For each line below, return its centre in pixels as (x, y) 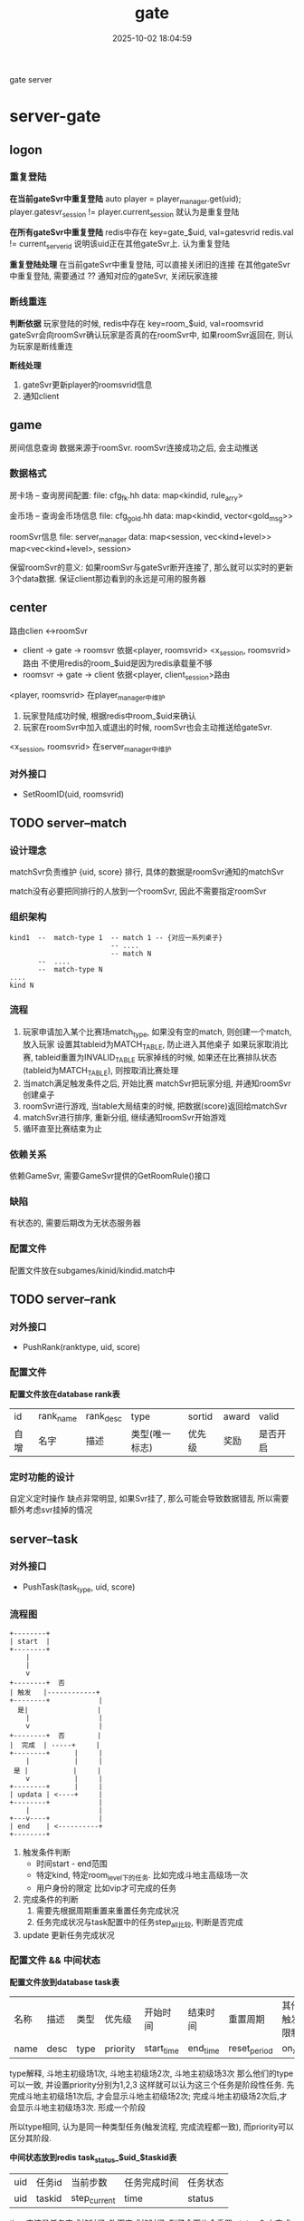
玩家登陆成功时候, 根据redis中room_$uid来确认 (109, 716)
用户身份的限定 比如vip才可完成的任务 (106, 1888)
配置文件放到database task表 (65, 1981)
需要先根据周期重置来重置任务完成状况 (107, 1910)
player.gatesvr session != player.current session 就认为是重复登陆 (124, 213)
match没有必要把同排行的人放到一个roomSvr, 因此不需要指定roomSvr (138, 891)
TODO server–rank (63, 1300)
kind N (22, 986)
